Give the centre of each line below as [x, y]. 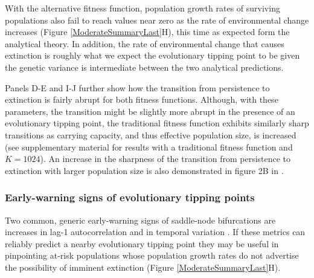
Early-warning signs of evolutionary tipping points [130, 197]
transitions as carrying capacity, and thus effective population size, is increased [151, 134]
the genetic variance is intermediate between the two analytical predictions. [144, 67]
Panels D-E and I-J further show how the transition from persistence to [137, 87]
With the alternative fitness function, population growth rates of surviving [143, 8]
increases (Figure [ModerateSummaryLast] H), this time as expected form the [147, 32]
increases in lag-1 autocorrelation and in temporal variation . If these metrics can [155, 232]
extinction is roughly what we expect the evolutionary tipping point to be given [152, 55]
